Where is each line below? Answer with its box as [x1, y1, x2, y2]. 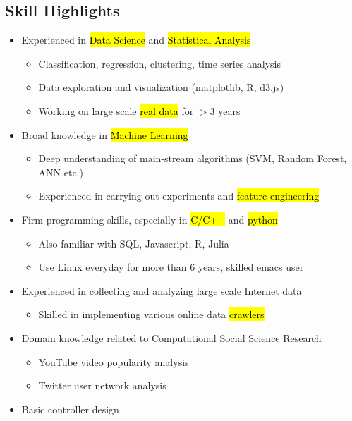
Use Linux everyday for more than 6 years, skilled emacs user [38, 260, 304, 274]
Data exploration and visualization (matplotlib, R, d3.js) [38, 80, 284, 94]
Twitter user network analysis [38, 378, 166, 393]
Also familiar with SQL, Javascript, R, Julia [38, 236, 229, 250]
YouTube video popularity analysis [38, 354, 189, 369]
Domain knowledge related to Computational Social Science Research [21, 330, 322, 345]
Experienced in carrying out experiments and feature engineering [38, 188, 320, 203]
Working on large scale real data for [38, 103, 194, 118]
